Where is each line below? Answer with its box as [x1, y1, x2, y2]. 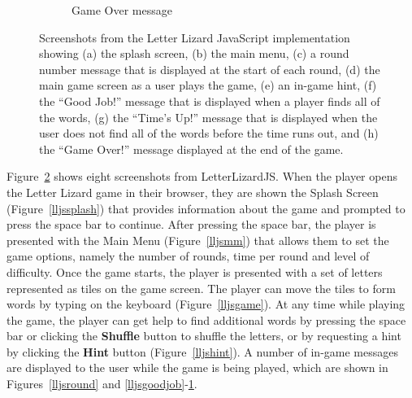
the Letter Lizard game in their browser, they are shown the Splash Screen [7, 183, 379, 200]
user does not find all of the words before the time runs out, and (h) [39, 125, 379, 142]
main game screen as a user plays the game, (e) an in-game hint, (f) [39, 77, 377, 94]
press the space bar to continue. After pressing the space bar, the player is [7, 216, 376, 233]
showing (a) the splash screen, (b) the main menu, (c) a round [39, 45, 349, 62]
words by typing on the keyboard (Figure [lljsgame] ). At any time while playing [7, 295, 405, 313]
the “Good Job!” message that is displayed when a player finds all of [39, 92, 380, 109]
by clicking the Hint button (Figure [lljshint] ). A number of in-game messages [7, 343, 398, 360]
